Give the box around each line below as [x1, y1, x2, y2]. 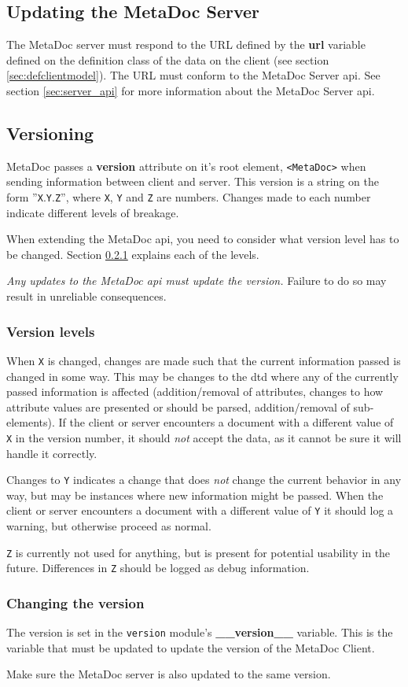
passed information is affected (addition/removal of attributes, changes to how [6, 383, 384, 400]
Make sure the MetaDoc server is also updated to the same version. [6, 666, 331, 682]
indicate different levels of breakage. [6, 204, 179, 220]
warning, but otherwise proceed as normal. [6, 518, 211, 534]
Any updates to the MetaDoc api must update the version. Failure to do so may [6, 272, 387, 289]
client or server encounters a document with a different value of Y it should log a [6, 502, 394, 519]
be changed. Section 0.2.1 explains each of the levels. [6, 246, 259, 262]
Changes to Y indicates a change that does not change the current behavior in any [6, 471, 402, 488]
